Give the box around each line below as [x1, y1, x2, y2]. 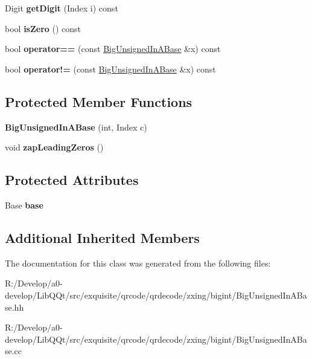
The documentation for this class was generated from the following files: [5, 256, 271, 269]
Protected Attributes [5, 170, 139, 189]
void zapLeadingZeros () [5, 141, 104, 154]
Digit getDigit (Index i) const [5, 2, 118, 14]
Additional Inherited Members [5, 228, 200, 247]
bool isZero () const [5, 22, 81, 34]
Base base [5, 198, 43, 211]
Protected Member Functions [5, 92, 193, 111]
